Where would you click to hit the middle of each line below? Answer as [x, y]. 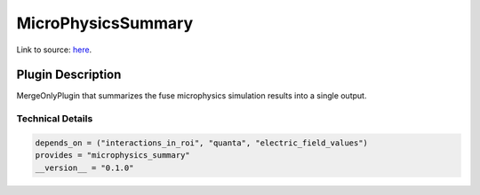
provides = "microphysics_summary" [112, 156]
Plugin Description [69, 75]
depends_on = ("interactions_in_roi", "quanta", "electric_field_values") [202, 143]
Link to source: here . [54, 50]
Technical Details [55, 119]
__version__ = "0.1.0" [84, 168]
